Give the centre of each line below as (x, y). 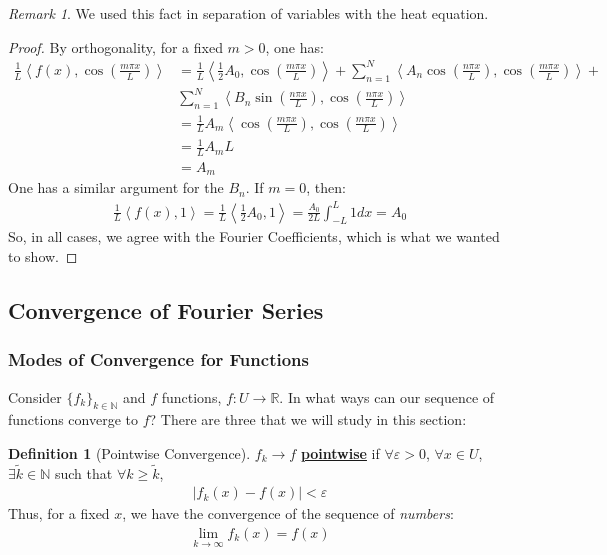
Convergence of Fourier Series (166, 309)
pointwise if (340, 452)
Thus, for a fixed (59, 513)
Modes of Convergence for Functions (158, 359)
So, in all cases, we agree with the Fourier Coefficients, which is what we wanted (254, 236)
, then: (326, 187)
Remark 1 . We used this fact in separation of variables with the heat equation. (248, 13)
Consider (35, 396)
